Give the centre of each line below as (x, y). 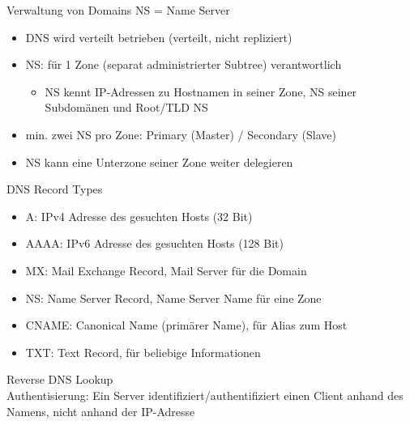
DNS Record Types (55, 189)
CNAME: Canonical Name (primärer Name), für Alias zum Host (186, 325)
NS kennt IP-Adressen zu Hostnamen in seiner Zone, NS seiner (201, 91)
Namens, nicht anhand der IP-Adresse (101, 411)
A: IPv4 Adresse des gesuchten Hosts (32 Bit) (139, 216)
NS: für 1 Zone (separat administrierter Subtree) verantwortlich (184, 64)
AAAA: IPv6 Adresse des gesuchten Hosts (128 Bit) (154, 243)
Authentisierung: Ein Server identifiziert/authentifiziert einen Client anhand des (205, 395)
